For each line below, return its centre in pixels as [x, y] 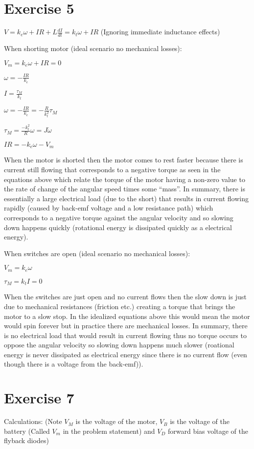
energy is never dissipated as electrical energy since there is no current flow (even [126, 354]
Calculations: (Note [33, 421]
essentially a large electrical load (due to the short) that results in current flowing [126, 198]
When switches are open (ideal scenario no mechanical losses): [97, 253]
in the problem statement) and [109, 431]
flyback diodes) [26, 440]
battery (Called [27, 431]
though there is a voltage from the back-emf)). [74, 364]
